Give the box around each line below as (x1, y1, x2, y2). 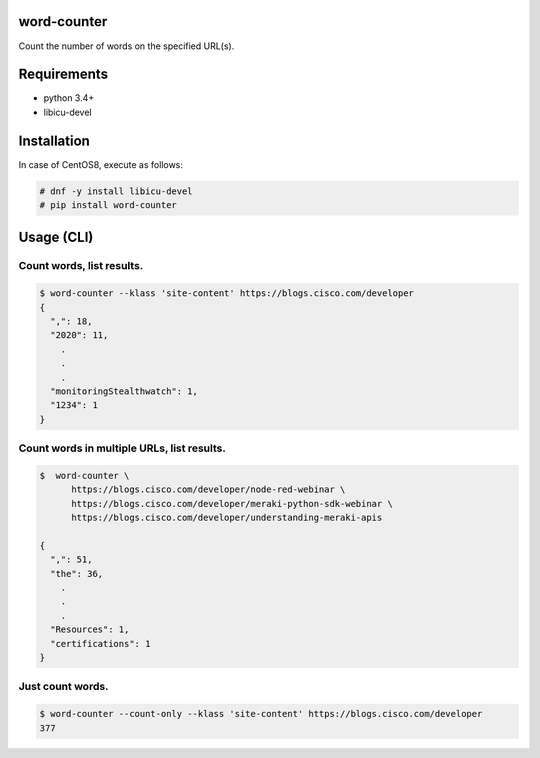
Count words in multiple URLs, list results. (18, 441, 227, 455)
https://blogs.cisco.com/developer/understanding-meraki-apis (71, 512, 383, 524)
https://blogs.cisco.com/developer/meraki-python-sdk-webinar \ (71, 498, 394, 509)
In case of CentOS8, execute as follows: (18, 158, 184, 170)
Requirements (18, 66, 109, 83)
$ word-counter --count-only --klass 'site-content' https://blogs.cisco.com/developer (39, 708, 483, 720)
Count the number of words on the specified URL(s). (18, 40, 235, 52)
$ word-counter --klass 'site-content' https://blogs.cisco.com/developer (39, 288, 415, 299)
